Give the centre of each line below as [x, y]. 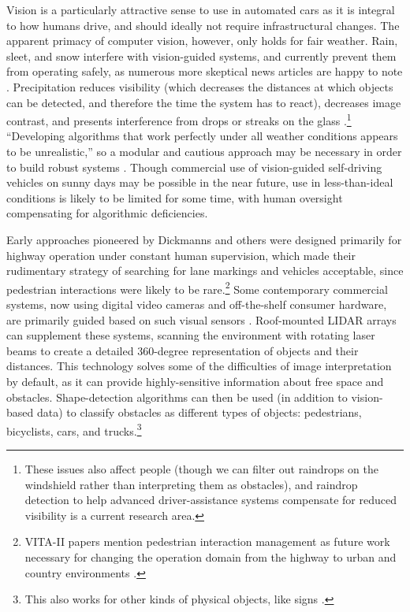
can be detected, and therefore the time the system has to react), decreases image [204, 102]
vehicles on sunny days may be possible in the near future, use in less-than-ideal [200, 182]
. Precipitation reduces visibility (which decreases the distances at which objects [200, 86]
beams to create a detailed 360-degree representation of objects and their [183, 350]
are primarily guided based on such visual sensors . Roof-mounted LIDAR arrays [201, 319]
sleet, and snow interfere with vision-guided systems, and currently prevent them [201, 56]
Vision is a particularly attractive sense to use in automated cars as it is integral [201, 9]
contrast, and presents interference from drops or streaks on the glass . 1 [179, 119]
